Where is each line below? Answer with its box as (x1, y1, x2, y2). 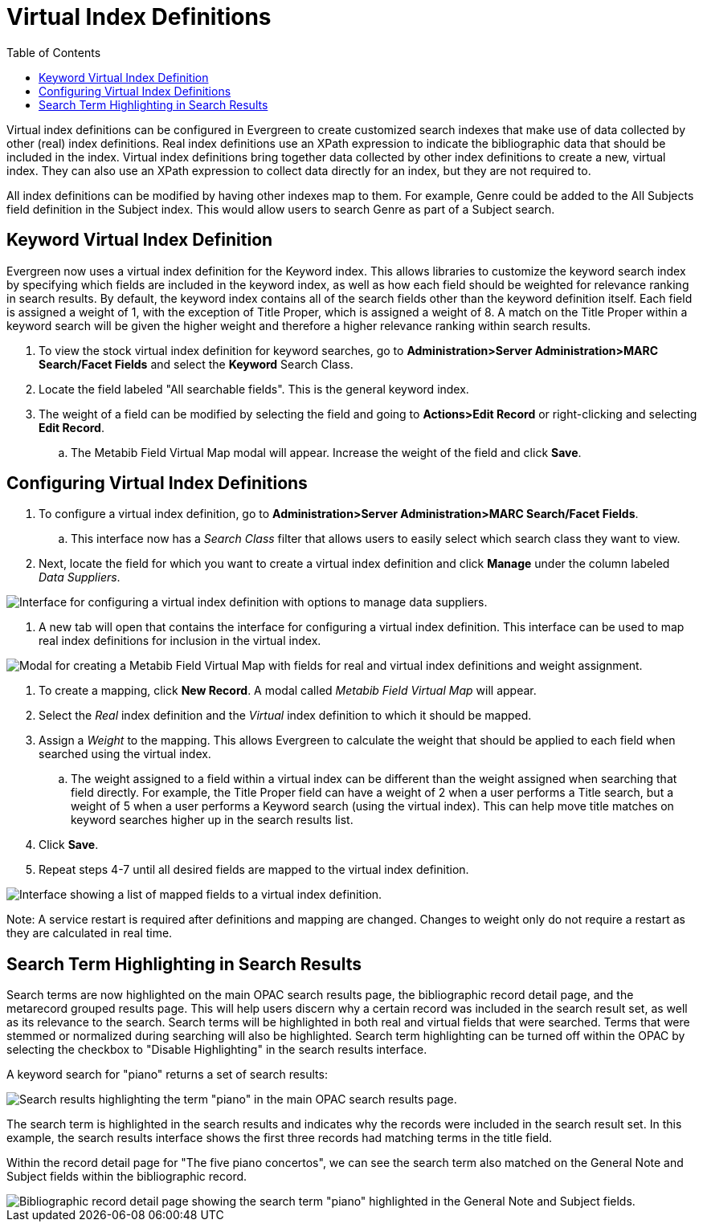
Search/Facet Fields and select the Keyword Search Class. (39, 357, 354, 371)
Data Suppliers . (39, 570, 121, 585)
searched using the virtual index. (39, 747, 211, 761)
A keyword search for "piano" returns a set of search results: (6, 1067, 328, 1082)
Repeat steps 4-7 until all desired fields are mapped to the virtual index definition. (39, 863, 469, 877)
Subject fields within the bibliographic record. (6, 1169, 247, 1184)
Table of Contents (6, 45, 101, 59)
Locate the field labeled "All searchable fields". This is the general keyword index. (39, 381, 469, 396)
